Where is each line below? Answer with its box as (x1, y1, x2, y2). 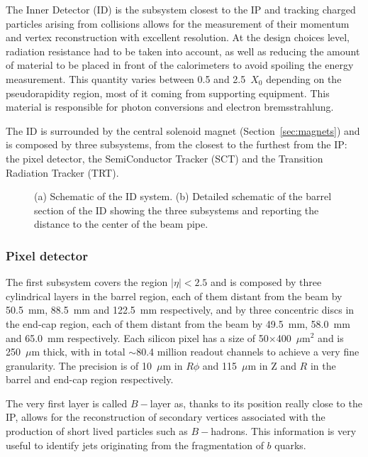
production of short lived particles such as (6, 424, 188, 439)
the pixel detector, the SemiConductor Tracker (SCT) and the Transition (6, 150, 323, 165)
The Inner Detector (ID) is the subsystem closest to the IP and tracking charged (6, 2, 356, 16)
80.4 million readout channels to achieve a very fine (136, 344, 359, 359)
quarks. (274, 437, 306, 452)
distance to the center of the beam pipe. (34, 216, 208, 231)
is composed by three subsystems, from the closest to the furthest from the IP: (6, 137, 347, 152)
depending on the (266, 71, 342, 86)
